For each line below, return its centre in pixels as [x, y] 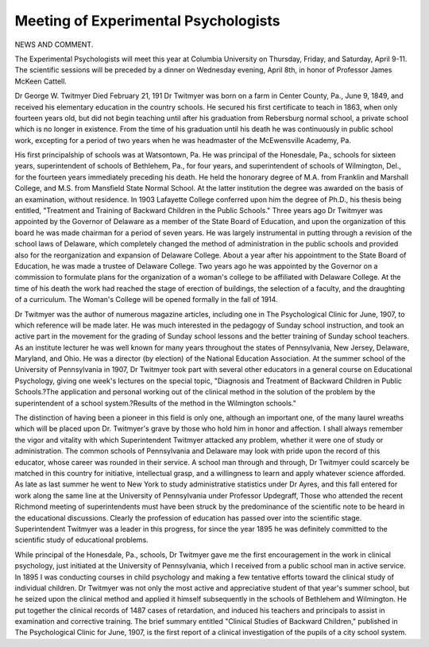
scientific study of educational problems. [81, 540]
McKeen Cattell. [41, 81]
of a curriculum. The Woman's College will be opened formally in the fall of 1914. [146, 300]
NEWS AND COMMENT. [54, 45]
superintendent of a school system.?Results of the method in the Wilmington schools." [156, 403]
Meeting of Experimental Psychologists [147, 21]
